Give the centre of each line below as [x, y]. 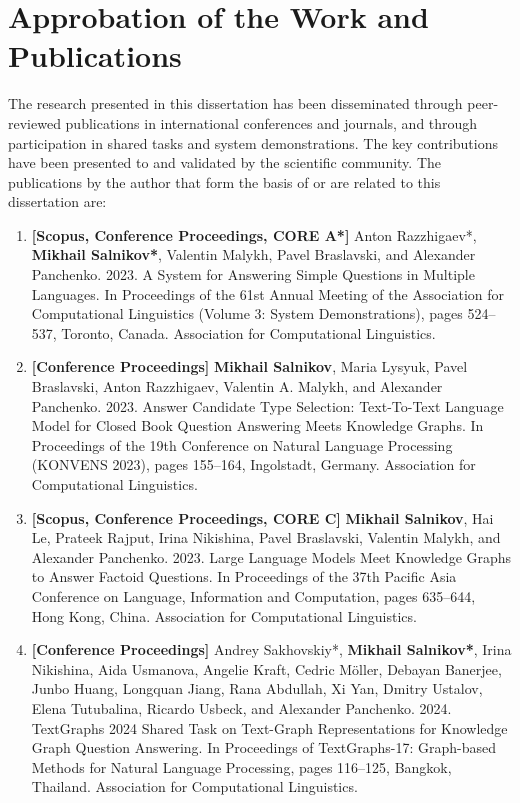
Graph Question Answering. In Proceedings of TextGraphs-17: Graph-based [264, 747]
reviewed [34, 122]
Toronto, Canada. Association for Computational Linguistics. [248, 332]
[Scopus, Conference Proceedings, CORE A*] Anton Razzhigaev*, [254, 234]
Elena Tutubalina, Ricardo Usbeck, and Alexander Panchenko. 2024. [241, 707]
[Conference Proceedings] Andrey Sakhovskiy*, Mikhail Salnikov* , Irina [271, 649]
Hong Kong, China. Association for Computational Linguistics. [224, 615]
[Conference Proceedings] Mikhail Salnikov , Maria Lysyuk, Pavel [249, 366]
